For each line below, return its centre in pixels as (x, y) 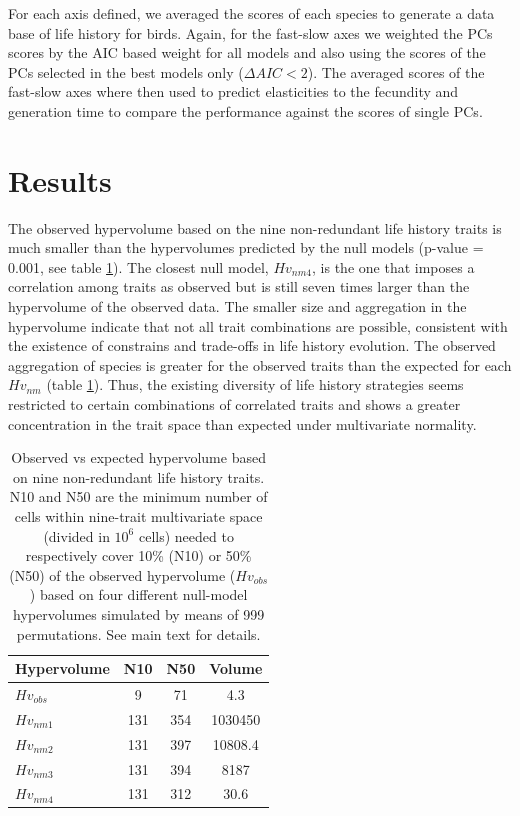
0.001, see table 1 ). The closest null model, (138, 266)
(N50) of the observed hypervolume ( (122, 574)
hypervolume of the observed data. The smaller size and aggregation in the (237, 306)
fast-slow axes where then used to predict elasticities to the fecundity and (233, 91)
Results (60, 179)
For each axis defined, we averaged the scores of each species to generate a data (251, 13)
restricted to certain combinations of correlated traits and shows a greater (234, 404)
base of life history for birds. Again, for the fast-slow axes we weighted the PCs (250, 32)
